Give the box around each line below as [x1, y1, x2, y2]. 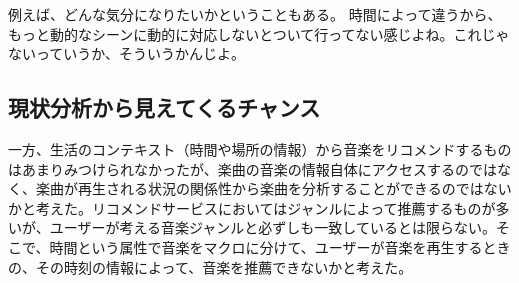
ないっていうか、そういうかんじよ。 [8, 43, 246, 64]
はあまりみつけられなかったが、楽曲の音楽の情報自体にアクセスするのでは [8, 158, 498, 179]
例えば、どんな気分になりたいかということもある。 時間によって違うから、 [8, 4, 502, 24]
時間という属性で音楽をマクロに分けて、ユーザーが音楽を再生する [49, 236, 483, 257]
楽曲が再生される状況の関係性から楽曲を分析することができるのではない [35, 178, 512, 199]
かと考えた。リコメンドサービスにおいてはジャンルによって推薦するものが [8, 197, 496, 218]
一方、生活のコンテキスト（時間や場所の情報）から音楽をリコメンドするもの [8, 138, 512, 159]
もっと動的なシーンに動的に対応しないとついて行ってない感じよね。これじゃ [8, 23, 510, 44]
